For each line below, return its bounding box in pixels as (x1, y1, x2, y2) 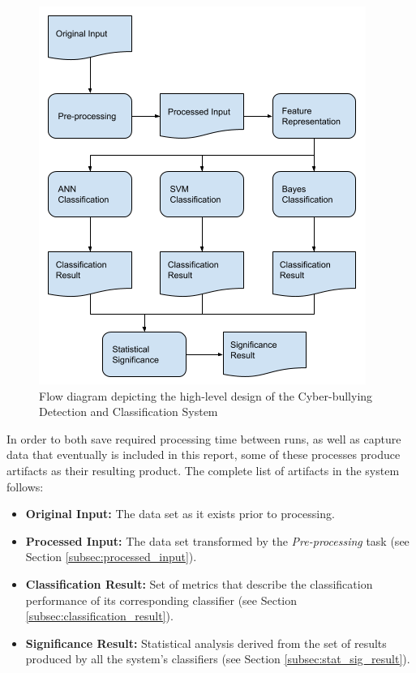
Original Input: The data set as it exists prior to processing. (25, 505, 335, 522)
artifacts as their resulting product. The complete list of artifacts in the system (6, 461, 400, 478)
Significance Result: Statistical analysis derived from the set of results (25, 634, 387, 651)
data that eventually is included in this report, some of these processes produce (6, 446, 401, 463)
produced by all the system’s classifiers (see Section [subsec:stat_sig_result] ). (25, 650, 410, 667)
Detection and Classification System (39, 403, 218, 420)
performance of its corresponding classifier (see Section (25, 591, 298, 608)
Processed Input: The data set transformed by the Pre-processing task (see (25, 532, 410, 549)
